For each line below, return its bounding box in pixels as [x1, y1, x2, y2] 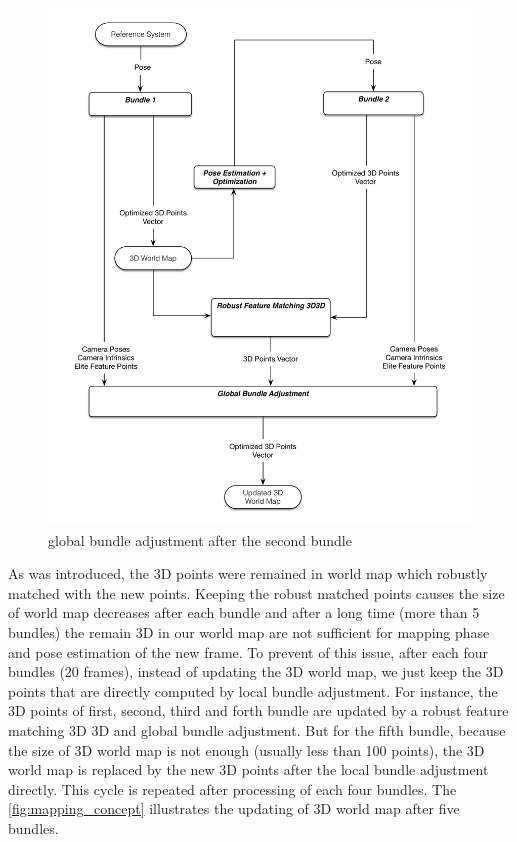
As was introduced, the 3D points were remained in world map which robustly [8, 563, 488, 584]
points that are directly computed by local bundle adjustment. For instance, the [8, 680, 498, 701]
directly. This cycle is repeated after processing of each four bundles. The [8, 778, 457, 799]
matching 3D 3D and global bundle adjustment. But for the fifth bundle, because [8, 720, 506, 741]
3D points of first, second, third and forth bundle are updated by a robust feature [8, 700, 509, 721]
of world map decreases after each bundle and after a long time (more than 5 [8, 602, 480, 623]
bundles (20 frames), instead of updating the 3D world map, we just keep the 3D [8, 661, 504, 682]
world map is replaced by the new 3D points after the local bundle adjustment [8, 759, 489, 780]
